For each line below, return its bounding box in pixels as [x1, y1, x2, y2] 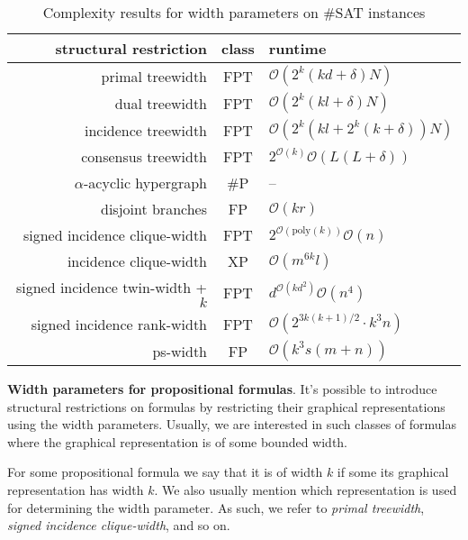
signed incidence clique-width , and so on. [7, 516, 230, 535]
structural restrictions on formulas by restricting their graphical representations [7, 397, 445, 416]
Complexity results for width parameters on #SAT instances [42, 2, 426, 23]
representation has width [7, 480, 144, 499]
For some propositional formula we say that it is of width [7, 462, 323, 481]
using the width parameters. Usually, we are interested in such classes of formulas [7, 415, 457, 434]
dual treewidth [114, 92, 208, 114]
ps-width [152, 340, 208, 362]
